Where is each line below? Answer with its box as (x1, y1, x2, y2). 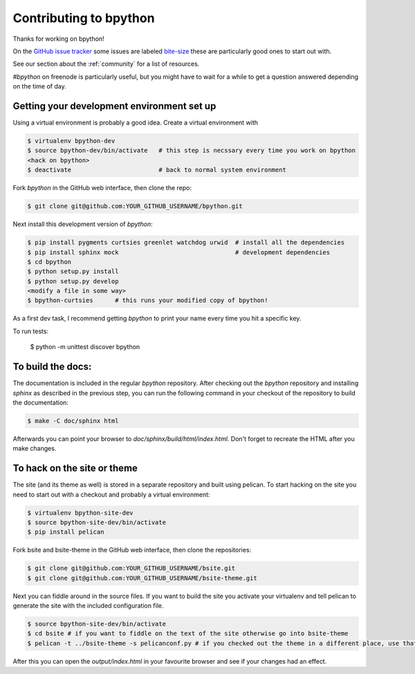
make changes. (12, 444, 57, 453)
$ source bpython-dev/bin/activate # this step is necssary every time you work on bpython (27, 147, 356, 155)
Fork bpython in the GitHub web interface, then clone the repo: (12, 184, 192, 192)
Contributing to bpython (12, 10, 155, 26)
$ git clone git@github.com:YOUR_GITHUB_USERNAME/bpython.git (27, 203, 243, 210)
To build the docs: (12, 361, 92, 373)
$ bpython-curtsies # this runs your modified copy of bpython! (27, 297, 268, 304)
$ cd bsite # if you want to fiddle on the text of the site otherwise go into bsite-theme (27, 630, 349, 637)
